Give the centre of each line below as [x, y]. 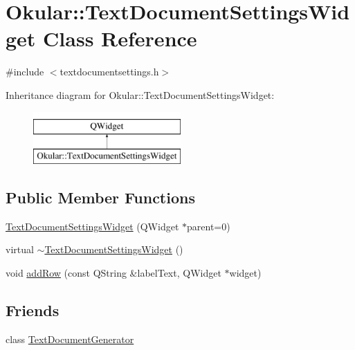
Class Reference [120, 38]
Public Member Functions [100, 197]
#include [25, 72]
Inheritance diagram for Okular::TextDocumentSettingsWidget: [140, 94]
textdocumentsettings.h [109, 72]
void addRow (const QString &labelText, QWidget [113, 273]
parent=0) [209, 226]
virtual [20, 249]
